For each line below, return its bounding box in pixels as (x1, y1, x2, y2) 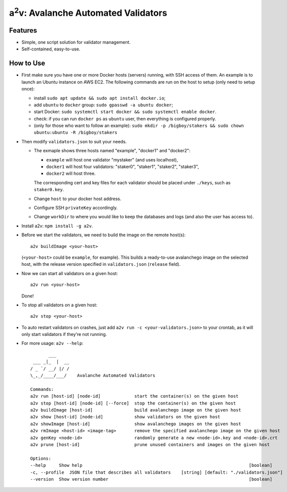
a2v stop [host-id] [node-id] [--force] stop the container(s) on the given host (30, 400, 236, 406)
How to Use (9, 59, 45, 68)
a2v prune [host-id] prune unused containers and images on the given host (30, 442, 270, 447)
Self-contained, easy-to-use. (21, 46, 81, 52)
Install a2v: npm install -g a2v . (21, 223, 93, 229)
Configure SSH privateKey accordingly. (34, 205, 118, 210)
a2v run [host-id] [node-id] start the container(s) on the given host (30, 393, 239, 399)
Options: (30, 455, 51, 461)
